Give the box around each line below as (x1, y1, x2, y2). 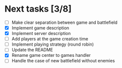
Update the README (11, 47, 53, 53)
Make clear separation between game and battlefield (11, 19, 118, 25)
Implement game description (11, 25, 70, 31)
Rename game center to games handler (11, 52, 91, 58)
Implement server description (11, 31, 71, 36)
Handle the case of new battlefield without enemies (11, 58, 115, 64)
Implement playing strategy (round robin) (11, 41, 94, 47)
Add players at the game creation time (11, 36, 88, 42)
